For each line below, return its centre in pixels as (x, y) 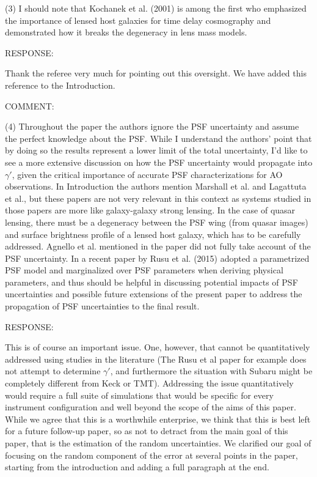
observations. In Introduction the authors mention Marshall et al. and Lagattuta (156, 186)
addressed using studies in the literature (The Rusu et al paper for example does (156, 359)
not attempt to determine (53, 371)
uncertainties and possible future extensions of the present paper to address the (154, 294)
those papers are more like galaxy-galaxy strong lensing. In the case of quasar (150, 210)
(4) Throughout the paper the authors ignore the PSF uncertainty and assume (152, 126)
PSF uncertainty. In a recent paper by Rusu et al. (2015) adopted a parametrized (157, 258)
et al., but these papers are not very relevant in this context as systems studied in (158, 198)
